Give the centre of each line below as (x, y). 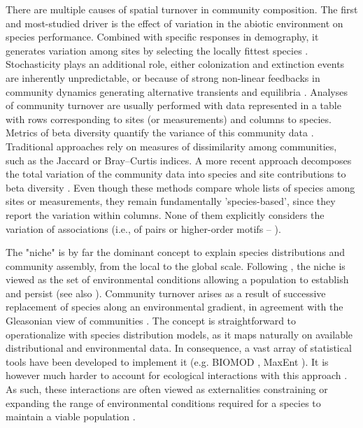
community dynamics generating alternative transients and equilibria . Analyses (177, 91)
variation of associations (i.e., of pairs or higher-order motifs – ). (143, 228)
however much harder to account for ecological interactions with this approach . (177, 375)
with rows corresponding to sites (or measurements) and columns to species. (169, 119)
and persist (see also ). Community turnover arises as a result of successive (166, 293)
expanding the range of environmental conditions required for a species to (163, 402)
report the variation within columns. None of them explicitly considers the (165, 214)
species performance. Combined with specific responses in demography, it (162, 37)
